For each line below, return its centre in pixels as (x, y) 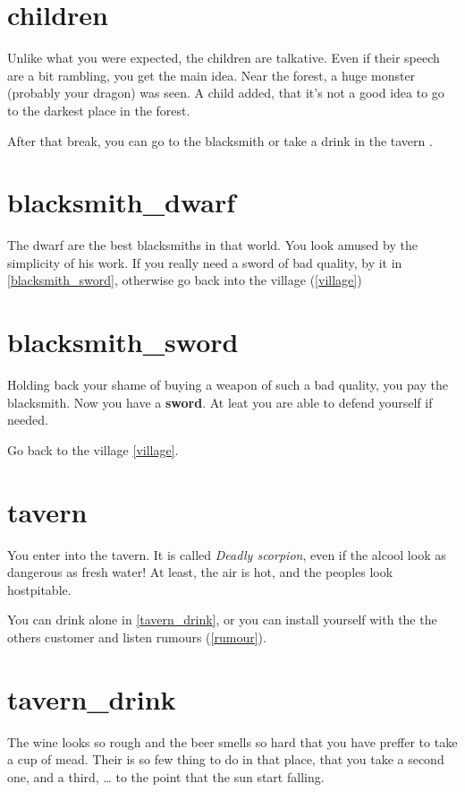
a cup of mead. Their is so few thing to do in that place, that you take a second (226, 759)
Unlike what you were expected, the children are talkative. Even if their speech (224, 58)
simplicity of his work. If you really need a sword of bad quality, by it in (205, 262)
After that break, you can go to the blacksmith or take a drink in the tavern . (220, 140)
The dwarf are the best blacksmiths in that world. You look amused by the (212, 245)
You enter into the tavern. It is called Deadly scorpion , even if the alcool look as (227, 554)
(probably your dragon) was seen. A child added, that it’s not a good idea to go (226, 93)
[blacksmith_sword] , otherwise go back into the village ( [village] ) (185, 280)
